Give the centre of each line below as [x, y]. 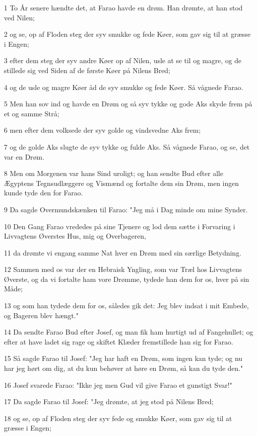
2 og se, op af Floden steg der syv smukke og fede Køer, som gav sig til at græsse [128, 34]
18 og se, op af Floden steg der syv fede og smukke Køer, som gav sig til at [118, 418]
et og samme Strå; [32, 113]
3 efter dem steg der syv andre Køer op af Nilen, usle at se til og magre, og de [123, 60]
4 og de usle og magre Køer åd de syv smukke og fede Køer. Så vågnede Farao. [124, 87]
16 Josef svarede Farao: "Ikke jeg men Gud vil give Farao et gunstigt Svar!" [118, 385]
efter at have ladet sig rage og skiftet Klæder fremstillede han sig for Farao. [119, 341]
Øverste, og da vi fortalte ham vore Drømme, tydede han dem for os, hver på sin [127, 279]
